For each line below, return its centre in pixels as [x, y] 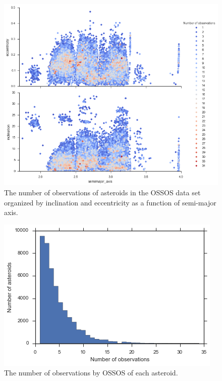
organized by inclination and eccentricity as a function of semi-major [110, 202]
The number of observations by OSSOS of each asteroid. [91, 373]
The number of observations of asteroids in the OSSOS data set [102, 193]
